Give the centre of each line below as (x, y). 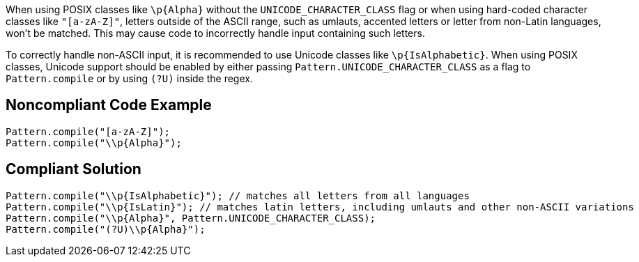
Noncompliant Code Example (109, 105)
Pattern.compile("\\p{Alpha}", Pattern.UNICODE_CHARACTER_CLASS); (191, 218)
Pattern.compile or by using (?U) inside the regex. (129, 78)
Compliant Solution (74, 169)
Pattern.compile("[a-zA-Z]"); (88, 131)
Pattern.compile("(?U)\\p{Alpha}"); (106, 229)
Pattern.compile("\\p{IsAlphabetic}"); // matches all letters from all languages (238, 195)
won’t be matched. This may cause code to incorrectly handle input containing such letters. (215, 33)
